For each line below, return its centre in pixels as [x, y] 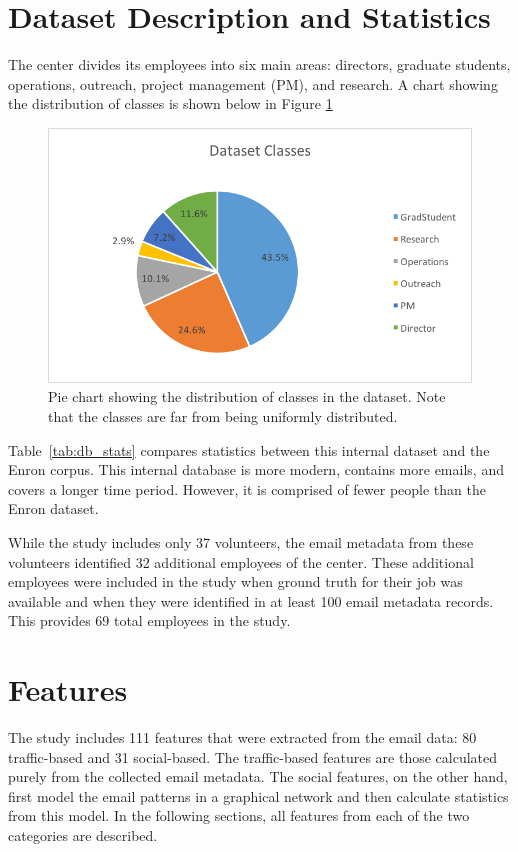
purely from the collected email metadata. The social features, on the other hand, [258, 776]
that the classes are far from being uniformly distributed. [223, 415]
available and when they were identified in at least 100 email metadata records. [251, 600]
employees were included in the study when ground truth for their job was [235, 581]
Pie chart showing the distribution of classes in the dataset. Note [247, 396]
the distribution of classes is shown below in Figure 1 [170, 103]
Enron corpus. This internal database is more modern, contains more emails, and [256, 469]
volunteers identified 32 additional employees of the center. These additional [241, 561]
